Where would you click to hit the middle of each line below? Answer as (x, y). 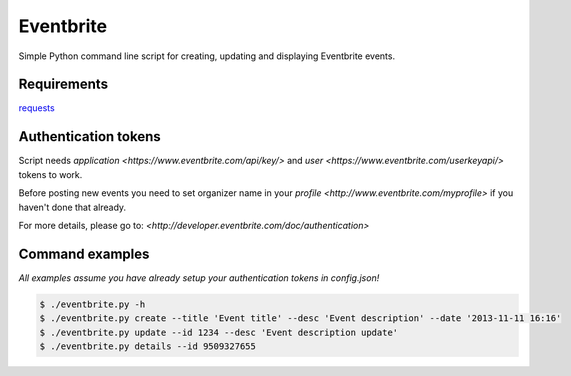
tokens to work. (50, 174)
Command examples (84, 253)
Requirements (63, 84)
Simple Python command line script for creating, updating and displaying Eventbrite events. (206, 56)
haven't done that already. (72, 207)
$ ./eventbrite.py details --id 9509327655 (148, 346)
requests (36, 108)
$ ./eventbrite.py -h (92, 304)
